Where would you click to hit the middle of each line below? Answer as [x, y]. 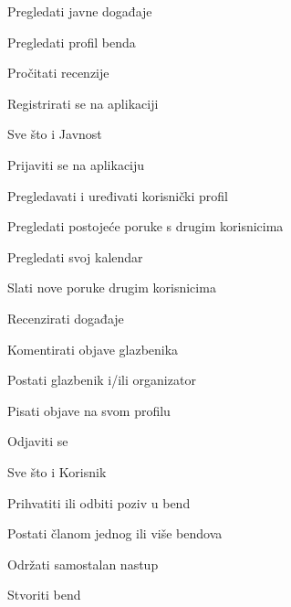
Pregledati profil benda [72, 42]
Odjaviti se [38, 441]
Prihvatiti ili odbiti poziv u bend [99, 502]
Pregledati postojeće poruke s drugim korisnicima [145, 226]
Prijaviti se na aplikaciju [76, 164]
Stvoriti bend [44, 595]
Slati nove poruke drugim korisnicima [112, 288]
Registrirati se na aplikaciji [83, 103]
